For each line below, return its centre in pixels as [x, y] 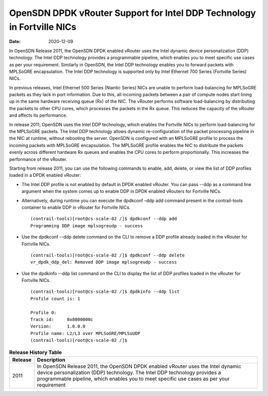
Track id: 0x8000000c [62, 320]
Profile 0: [44, 312]
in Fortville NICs [43, 27]
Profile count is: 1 [55, 298]
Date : [15, 42]
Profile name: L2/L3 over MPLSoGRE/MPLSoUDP [86, 333]
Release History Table [35, 352]
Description [51, 360]
